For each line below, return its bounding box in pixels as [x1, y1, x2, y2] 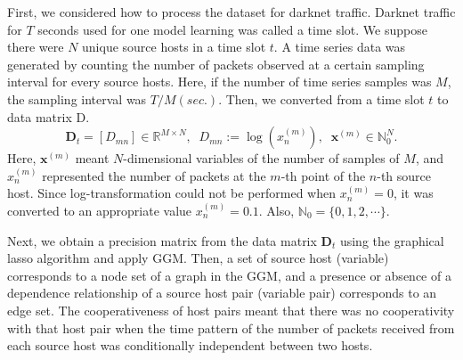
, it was [393, 184, 434, 202]
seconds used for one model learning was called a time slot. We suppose [37, 20, 427, 38]
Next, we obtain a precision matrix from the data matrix [7, 231, 317, 250]
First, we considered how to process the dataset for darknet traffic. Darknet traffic [7, 3, 456, 20]
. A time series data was [273, 37, 406, 56]
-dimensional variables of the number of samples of [123, 149, 400, 168]
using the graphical [339, 231, 444, 250]
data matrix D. [7, 107, 90, 126]
